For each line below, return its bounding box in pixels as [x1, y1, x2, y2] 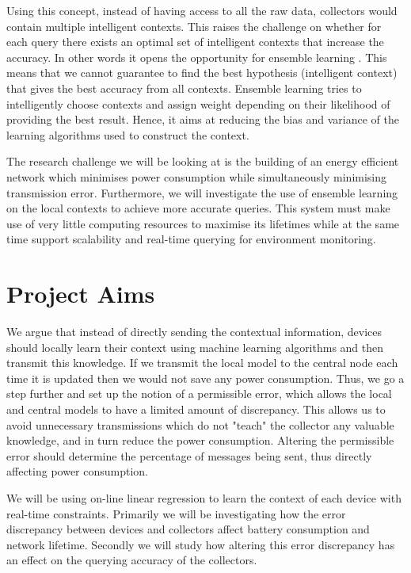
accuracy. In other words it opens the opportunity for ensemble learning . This [6, 48, 387, 65]
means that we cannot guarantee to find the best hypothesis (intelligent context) [6, 64, 398, 81]
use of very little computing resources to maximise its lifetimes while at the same [6, 215, 400, 231]
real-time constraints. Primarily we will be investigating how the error [6, 505, 346, 521]
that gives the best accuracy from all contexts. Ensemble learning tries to [6, 79, 362, 96]
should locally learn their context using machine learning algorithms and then [6, 338, 384, 355]
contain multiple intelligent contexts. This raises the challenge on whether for [6, 17, 382, 34]
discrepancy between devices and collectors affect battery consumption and [6, 521, 370, 537]
